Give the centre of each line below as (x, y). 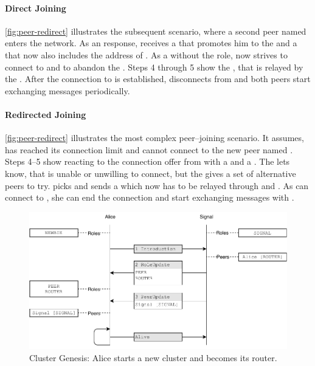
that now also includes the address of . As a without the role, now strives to (146, 54)
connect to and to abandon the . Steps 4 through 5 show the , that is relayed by (154, 67)
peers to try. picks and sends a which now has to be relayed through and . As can (157, 185)
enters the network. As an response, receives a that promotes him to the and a (151, 43)
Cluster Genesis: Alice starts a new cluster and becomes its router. (153, 357)
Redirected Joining (46, 114)
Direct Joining (36, 8)
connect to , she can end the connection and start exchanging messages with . (150, 197)
